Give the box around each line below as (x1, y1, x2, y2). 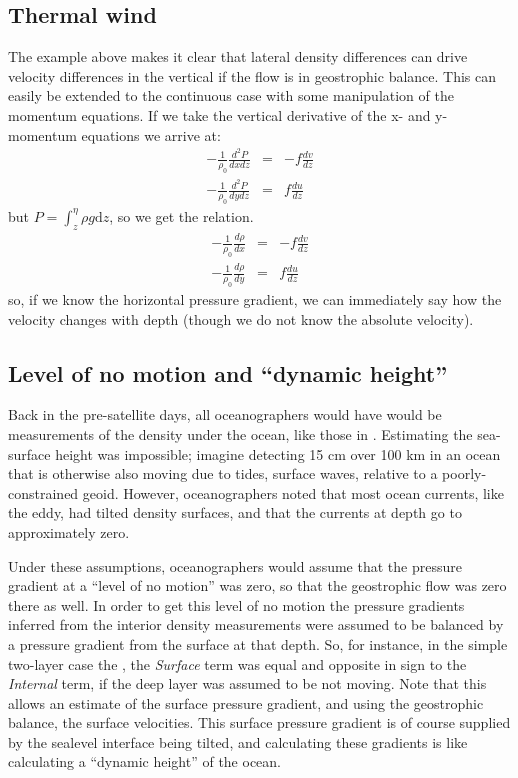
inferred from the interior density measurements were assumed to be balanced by (8, 614, 504, 635)
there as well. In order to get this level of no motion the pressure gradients (8, 594, 465, 615)
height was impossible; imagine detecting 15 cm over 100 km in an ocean (55, 443, 501, 464)
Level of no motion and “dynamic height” (8, 357, 448, 388)
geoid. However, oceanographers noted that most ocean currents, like (82, 482, 504, 503)
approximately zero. (8, 521, 130, 542)
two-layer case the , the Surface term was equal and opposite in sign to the (8, 653, 467, 674)
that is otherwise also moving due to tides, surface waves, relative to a (8, 463, 438, 484)
